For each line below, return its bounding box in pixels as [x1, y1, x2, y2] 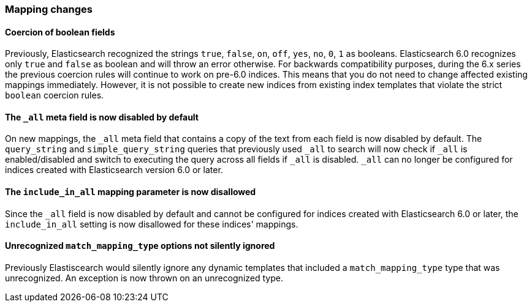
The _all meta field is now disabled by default [5, 111, 199, 122]
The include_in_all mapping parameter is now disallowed [5, 187, 256, 198]
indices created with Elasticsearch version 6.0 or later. [5, 165, 223, 176]
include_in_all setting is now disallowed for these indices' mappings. [5, 218, 298, 229]
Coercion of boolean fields [5, 26, 115, 37]
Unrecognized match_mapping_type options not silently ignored [5, 240, 275, 251]
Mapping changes [5, 3, 93, 15]
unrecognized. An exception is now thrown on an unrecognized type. [5, 272, 283, 283]
